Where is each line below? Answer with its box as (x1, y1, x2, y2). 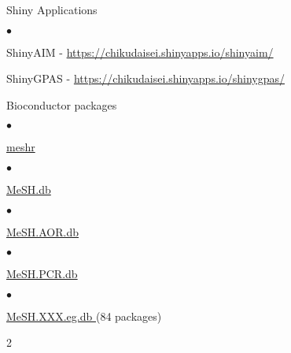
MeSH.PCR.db (6, 266, 78, 282)
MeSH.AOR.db (6, 223, 79, 240)
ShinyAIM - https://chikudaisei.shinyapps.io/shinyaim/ (6, 43, 274, 60)
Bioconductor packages (6, 96, 117, 113)
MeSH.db (6, 180, 51, 197)
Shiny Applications (6, 2, 98, 17)
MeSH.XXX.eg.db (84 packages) (6, 307, 162, 324)
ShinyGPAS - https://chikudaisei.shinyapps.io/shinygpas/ (6, 70, 285, 87)
